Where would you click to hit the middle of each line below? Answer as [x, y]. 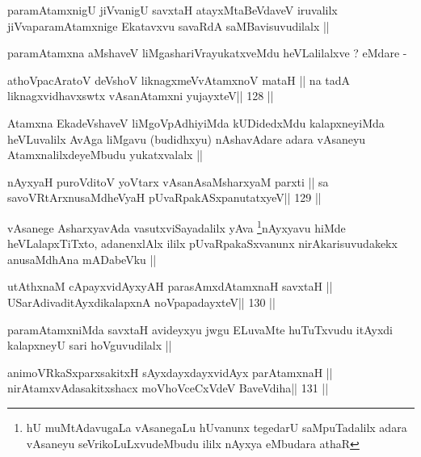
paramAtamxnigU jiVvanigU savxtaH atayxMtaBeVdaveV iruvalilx [173, 10]
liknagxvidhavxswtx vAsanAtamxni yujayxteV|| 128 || [141, 96]
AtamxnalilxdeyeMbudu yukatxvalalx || [105, 155]
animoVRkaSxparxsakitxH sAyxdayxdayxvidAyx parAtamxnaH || [170, 372]
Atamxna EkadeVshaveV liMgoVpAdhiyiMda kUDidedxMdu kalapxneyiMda [196, 122]
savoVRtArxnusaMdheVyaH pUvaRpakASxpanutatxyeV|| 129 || [164, 197]
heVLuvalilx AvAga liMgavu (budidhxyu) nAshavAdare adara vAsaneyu [187, 138]
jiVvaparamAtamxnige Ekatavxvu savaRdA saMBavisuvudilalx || [168, 25]
